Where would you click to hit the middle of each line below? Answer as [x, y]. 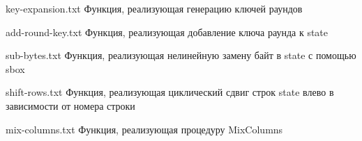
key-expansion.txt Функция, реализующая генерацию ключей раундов [154, 8]
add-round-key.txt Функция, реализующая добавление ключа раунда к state [167, 32]
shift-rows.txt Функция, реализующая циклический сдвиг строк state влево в [170, 92]
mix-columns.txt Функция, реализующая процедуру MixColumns [144, 129]
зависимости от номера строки [70, 105]
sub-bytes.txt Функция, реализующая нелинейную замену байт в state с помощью [181, 55]
